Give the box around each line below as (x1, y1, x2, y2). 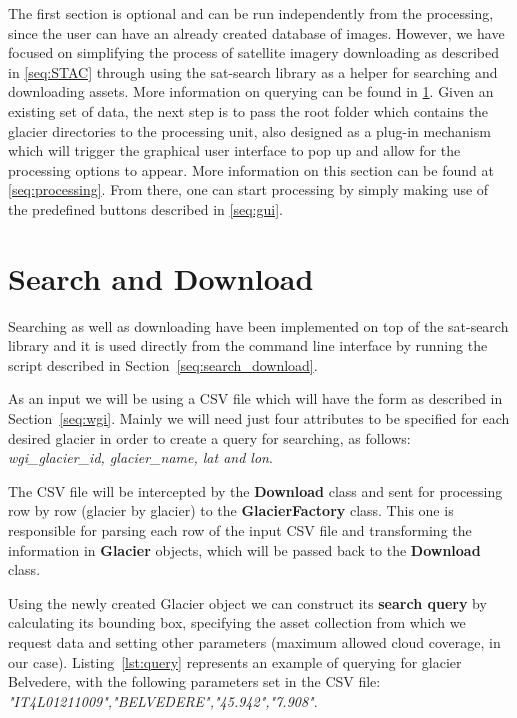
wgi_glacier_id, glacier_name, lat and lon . (8, 447, 273, 468)
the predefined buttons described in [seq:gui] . (8, 198, 283, 219)
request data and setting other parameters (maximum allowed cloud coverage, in (8, 631, 501, 652)
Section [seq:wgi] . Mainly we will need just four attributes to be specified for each (8, 408, 510, 429)
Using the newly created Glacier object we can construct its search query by (8, 592, 487, 613)
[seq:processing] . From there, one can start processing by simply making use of (8, 179, 489, 200)
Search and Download (8, 257, 314, 298)
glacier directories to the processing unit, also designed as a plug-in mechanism (8, 120, 491, 141)
